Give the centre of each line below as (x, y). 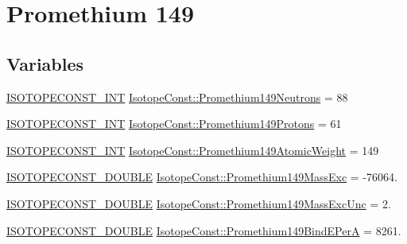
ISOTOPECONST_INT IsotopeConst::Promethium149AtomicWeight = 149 (193, 150)
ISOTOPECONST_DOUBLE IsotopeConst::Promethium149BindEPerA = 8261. (204, 230)
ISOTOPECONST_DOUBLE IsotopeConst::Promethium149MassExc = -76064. (202, 177)
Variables (45, 63)
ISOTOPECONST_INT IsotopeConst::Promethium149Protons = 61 (174, 124)
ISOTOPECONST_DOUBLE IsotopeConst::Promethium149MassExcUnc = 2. (199, 203)
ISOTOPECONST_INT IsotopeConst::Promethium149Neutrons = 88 (177, 97)
